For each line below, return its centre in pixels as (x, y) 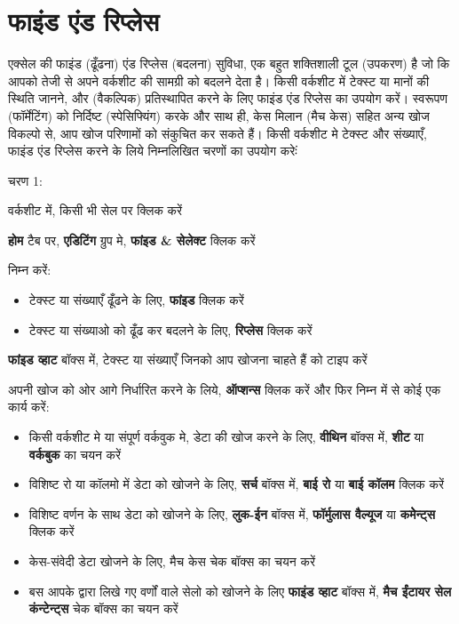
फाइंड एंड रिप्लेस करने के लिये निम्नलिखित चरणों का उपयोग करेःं (153, 151)
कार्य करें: (29, 407)
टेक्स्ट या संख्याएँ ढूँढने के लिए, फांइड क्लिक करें (136, 300)
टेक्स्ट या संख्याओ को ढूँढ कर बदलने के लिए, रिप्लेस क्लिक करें (170, 329)
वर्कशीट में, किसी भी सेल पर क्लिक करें (95, 210)
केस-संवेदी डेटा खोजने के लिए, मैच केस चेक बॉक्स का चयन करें (172, 561)
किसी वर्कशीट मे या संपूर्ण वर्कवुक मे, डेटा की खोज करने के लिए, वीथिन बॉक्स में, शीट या (226, 437)
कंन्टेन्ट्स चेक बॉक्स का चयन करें (103, 608)
